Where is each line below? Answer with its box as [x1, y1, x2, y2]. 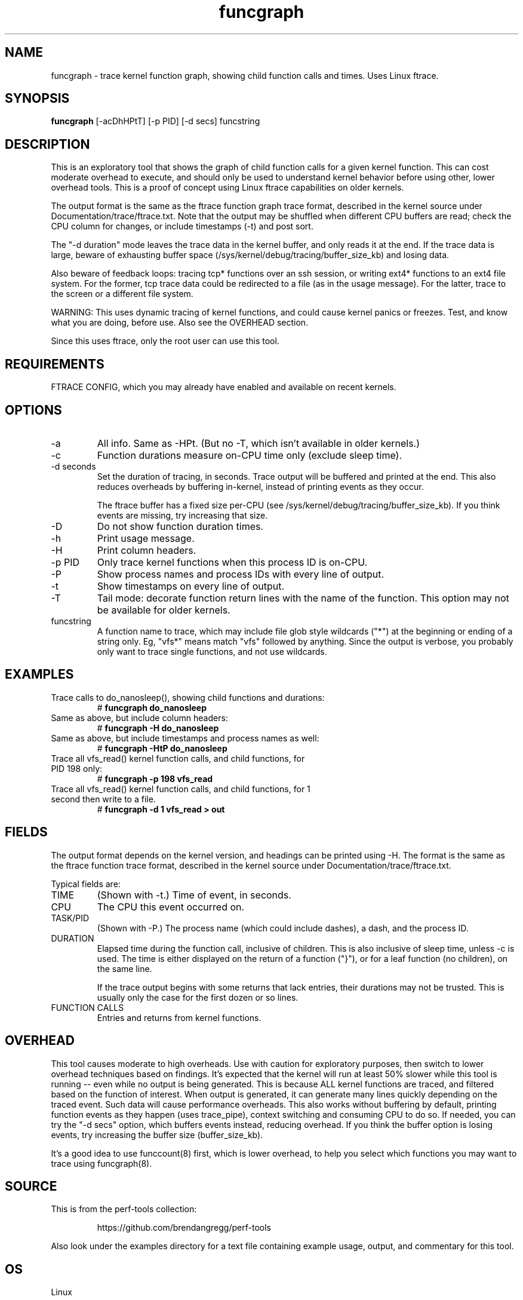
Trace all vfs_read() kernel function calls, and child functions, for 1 [51, 783, 310, 794]
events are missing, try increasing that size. [97, 510, 268, 520]
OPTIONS [5, 402, 62, 418]
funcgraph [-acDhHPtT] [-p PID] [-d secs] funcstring [51, 116, 260, 127]
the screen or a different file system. [51, 289, 193, 299]
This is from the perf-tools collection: [51, 1204, 197, 1215]
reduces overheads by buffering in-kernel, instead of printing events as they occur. [97, 481, 424, 492]
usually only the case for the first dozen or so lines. [97, 992, 299, 1002]
